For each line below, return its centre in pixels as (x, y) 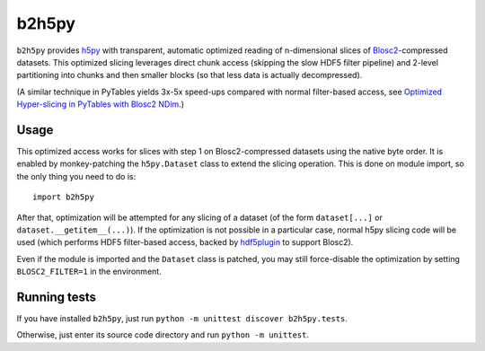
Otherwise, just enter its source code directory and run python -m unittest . (163, 335)
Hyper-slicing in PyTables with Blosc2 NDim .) (100, 104)
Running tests (57, 297)
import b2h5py (63, 197)
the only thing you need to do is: (76, 176)
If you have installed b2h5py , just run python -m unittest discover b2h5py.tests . (182, 319)
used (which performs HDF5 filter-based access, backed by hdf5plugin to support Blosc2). (185, 242)
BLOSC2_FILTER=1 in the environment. (89, 272)
